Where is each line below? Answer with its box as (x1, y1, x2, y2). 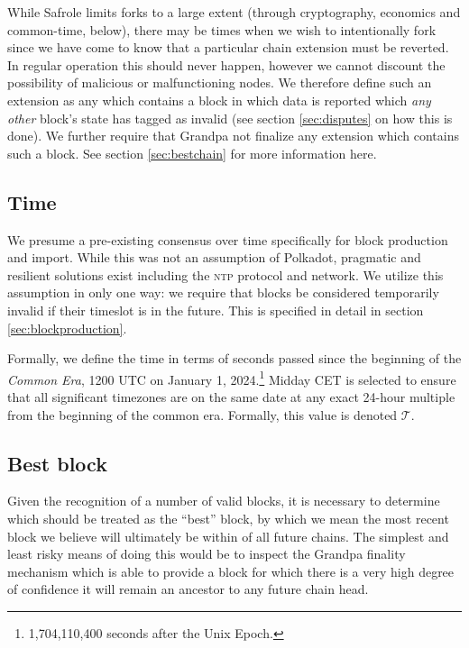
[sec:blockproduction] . (7, 318, 127, 337)
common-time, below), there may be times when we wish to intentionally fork (7, 20, 437, 39)
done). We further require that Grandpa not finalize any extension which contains (7, 126, 460, 145)
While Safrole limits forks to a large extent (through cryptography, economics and (7, 3, 461, 21)
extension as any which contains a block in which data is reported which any (7, 90, 431, 109)
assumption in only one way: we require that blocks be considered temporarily (7, 283, 439, 302)
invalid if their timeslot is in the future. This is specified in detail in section (7, 300, 424, 319)
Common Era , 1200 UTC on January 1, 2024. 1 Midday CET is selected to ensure (7, 367, 456, 388)
